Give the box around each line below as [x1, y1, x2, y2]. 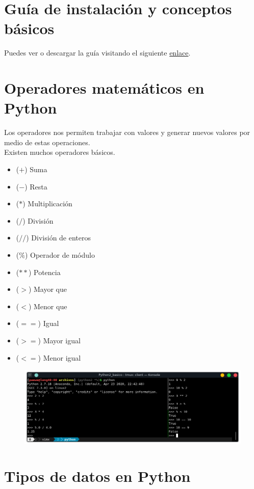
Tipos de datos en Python [4, 466, 191, 486]
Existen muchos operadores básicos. [4, 147, 115, 157]
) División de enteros [26, 232, 91, 243]
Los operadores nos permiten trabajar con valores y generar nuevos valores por [4, 127, 250, 138]
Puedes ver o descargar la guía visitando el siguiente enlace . [4, 47, 191, 58]
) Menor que [28, 301, 67, 311]
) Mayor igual [38, 335, 81, 345]
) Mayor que [28, 284, 67, 294]
